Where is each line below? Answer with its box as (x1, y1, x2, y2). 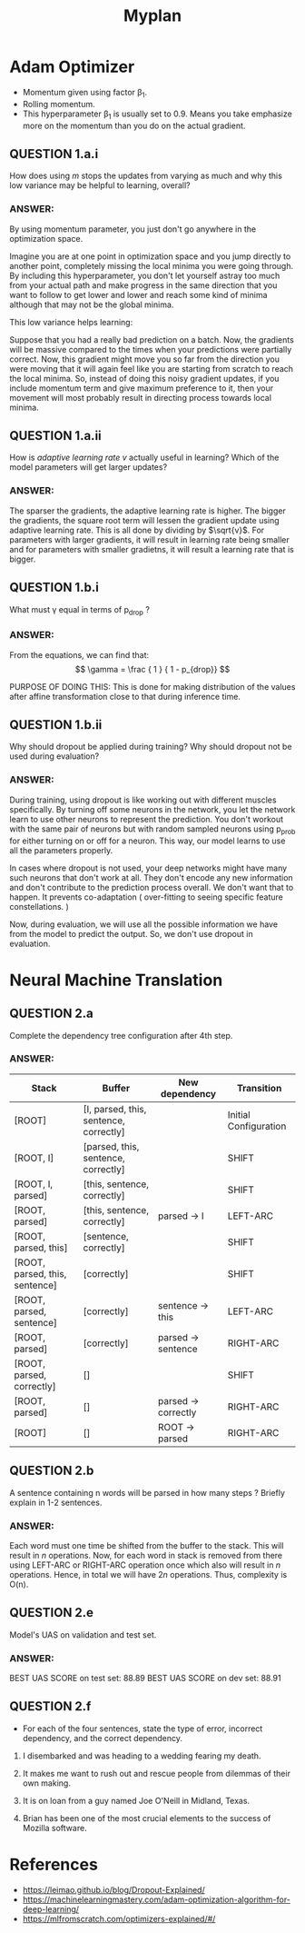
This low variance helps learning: (9, 316, 133, 327)
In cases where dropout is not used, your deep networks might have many (9, 862, 288, 873)
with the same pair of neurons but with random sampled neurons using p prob (9, 823, 297, 836)
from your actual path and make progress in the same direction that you (9, 279, 278, 291)
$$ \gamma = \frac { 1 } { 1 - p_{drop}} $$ (74, 663, 231, 674)
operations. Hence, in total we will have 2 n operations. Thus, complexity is (9, 1569, 288, 1579)
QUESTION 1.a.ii (9, 428, 102, 443)
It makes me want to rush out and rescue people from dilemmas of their (22, 1768, 290, 1779)
